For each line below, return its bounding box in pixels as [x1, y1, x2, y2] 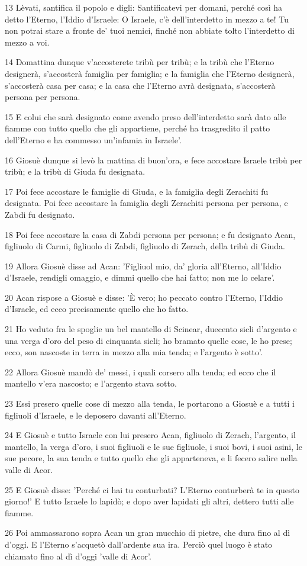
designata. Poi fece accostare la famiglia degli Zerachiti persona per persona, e [5, 197, 288, 209]
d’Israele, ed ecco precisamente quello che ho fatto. [5, 303, 189, 315]
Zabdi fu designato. [5, 208, 75, 220]
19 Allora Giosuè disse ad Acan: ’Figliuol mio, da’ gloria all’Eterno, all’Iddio [5, 259, 282, 272]
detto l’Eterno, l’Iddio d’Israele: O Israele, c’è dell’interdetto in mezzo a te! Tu [5, 12, 289, 25]
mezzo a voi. [5, 36, 50, 48]
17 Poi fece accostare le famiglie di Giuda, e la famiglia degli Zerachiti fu [5, 185, 269, 197]
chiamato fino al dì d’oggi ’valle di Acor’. [5, 549, 151, 562]
